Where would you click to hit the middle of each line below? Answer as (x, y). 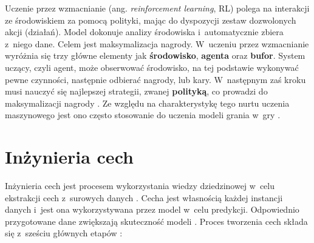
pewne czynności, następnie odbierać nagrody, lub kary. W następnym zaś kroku (155, 79)
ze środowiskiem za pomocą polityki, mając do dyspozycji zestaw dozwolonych (151, 20)
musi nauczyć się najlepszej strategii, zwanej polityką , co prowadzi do (136, 91)
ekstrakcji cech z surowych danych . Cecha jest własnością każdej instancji (144, 197)
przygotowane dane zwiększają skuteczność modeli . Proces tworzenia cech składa (156, 221)
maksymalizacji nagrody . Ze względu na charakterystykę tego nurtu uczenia (147, 103)
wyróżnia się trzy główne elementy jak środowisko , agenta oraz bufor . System (155, 55)
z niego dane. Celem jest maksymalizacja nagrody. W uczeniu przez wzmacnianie (157, 43)
